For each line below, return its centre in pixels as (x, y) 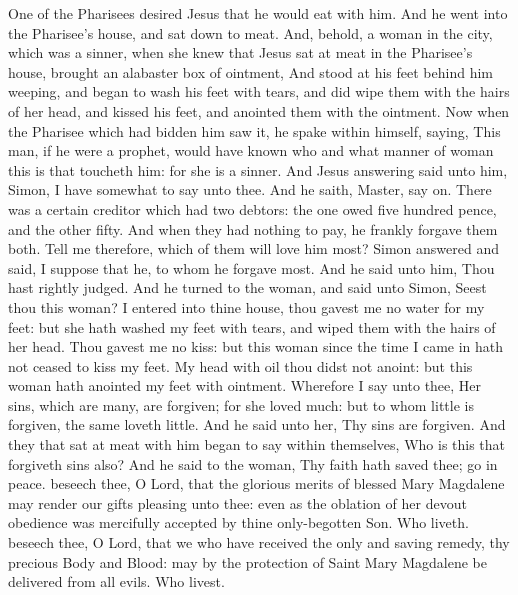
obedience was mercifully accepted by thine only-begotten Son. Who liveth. (238, 522)
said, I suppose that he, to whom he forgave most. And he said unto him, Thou (251, 267)
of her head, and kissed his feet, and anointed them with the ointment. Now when (259, 110)
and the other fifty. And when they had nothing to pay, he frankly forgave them (253, 228)
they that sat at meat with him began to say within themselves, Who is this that (257, 444)
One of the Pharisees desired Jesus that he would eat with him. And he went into (258, 13)
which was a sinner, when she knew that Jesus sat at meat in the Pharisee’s (240, 52)
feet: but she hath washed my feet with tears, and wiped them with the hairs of (252, 326)
